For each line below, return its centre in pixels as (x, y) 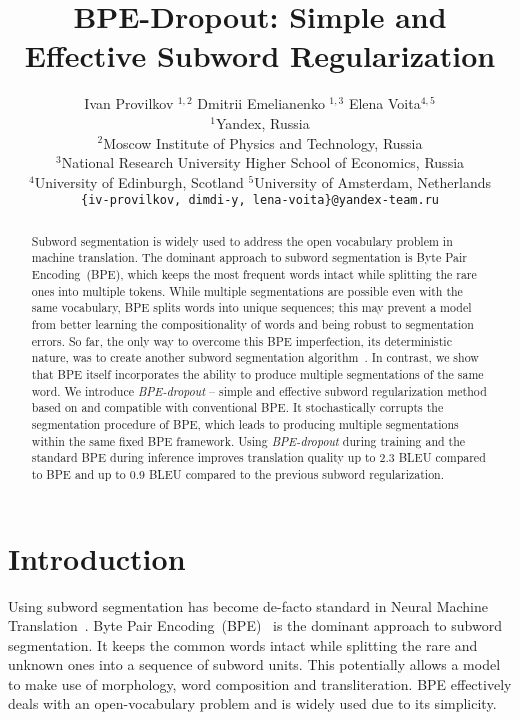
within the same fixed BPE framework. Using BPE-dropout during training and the (248, 440)
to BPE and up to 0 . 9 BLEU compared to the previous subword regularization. (238, 473)
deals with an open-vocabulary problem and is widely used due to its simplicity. (252, 703)
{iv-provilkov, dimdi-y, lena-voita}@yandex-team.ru (260, 200)
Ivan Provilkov (129, 103)
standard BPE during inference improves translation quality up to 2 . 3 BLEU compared (258, 457)
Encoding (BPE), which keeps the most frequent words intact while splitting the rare (254, 274)
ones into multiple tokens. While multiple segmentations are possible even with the (247, 290)
